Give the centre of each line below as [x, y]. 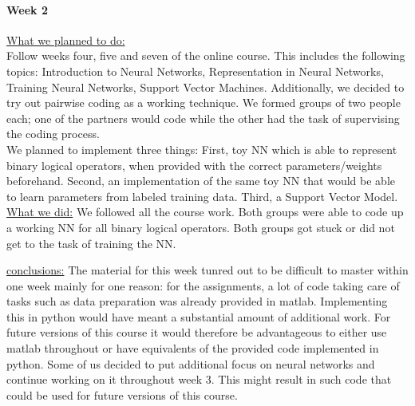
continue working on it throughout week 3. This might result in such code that [199, 379]
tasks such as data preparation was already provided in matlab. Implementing [197, 301]
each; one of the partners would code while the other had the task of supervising [203, 118]
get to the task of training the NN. [91, 243]
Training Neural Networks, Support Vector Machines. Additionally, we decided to [206, 87]
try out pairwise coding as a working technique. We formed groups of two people [204, 102]
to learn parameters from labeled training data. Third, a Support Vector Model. [202, 196]
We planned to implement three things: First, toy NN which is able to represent [202, 149]
